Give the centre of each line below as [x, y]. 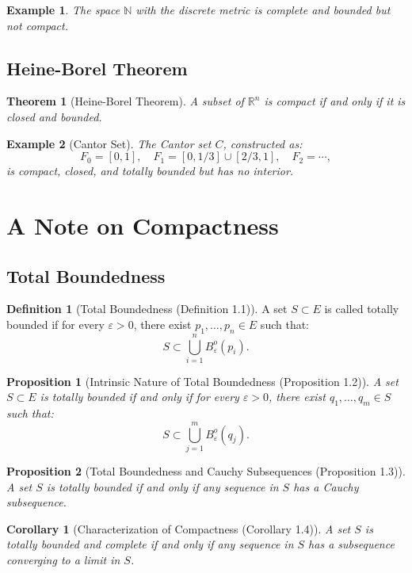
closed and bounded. [54, 116]
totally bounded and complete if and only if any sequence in [150, 544]
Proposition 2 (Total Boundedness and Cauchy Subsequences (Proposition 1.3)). [206, 470]
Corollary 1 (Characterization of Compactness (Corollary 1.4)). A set [179, 528]
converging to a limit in [63, 559]
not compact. [37, 25]
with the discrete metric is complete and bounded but [263, 10]
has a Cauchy [326, 486]
